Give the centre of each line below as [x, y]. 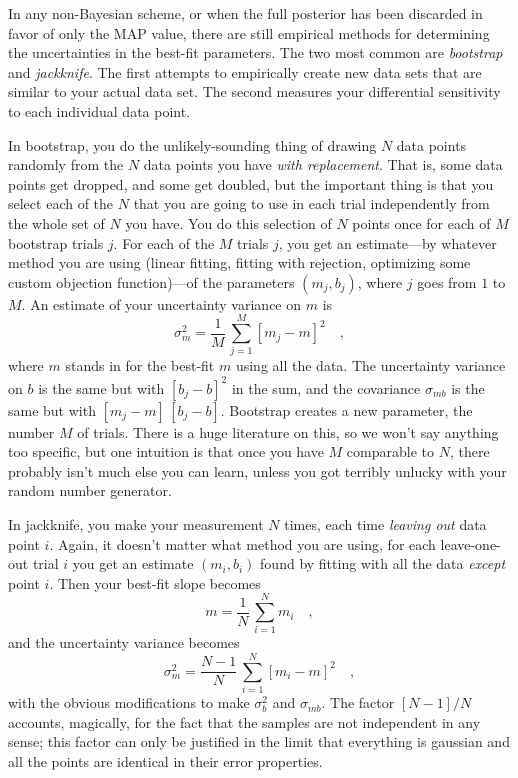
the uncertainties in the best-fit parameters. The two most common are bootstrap [255, 52]
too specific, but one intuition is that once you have [166, 451]
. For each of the [164, 242]
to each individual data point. [99, 110]
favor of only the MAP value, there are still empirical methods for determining [249, 32]
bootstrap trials [56, 242]
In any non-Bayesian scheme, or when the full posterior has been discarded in [245, 13]
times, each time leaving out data [385, 523]
